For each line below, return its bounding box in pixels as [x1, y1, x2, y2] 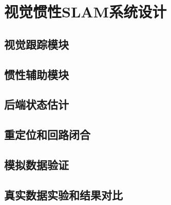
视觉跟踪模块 [4, 36, 69, 52]
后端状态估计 [4, 96, 69, 112]
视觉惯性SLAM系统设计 [4, 1, 167, 22]
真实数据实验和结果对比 [4, 187, 123, 202]
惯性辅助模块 [4, 66, 69, 82]
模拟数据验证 [4, 156, 69, 172]
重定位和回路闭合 [4, 127, 90, 142]
